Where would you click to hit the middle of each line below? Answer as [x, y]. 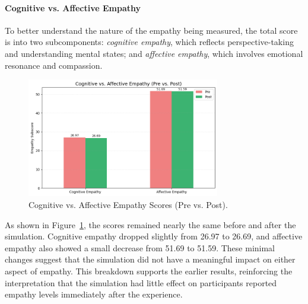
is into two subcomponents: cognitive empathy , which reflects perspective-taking [149, 42]
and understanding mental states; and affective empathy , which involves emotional [154, 53]
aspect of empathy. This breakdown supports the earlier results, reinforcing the [149, 271]
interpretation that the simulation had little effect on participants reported [141, 282]
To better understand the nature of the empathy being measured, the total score [151, 30]
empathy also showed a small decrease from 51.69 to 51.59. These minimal [140, 247]
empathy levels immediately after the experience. [94, 294]
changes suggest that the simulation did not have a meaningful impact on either [150, 259]
